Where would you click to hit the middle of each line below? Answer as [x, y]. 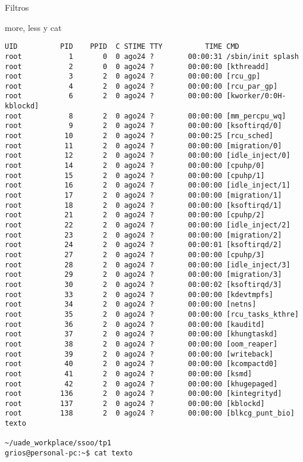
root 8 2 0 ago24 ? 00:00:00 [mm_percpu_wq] [146, 116]
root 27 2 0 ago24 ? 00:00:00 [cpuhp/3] [135, 255]
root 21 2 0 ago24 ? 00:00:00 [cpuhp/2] [135, 215]
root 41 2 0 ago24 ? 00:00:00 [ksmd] [129, 374]
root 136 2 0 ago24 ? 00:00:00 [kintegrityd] [143, 394]
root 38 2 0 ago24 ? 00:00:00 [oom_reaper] [141, 344]
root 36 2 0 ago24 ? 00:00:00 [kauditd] [135, 324]
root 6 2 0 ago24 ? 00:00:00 [114, 96]
